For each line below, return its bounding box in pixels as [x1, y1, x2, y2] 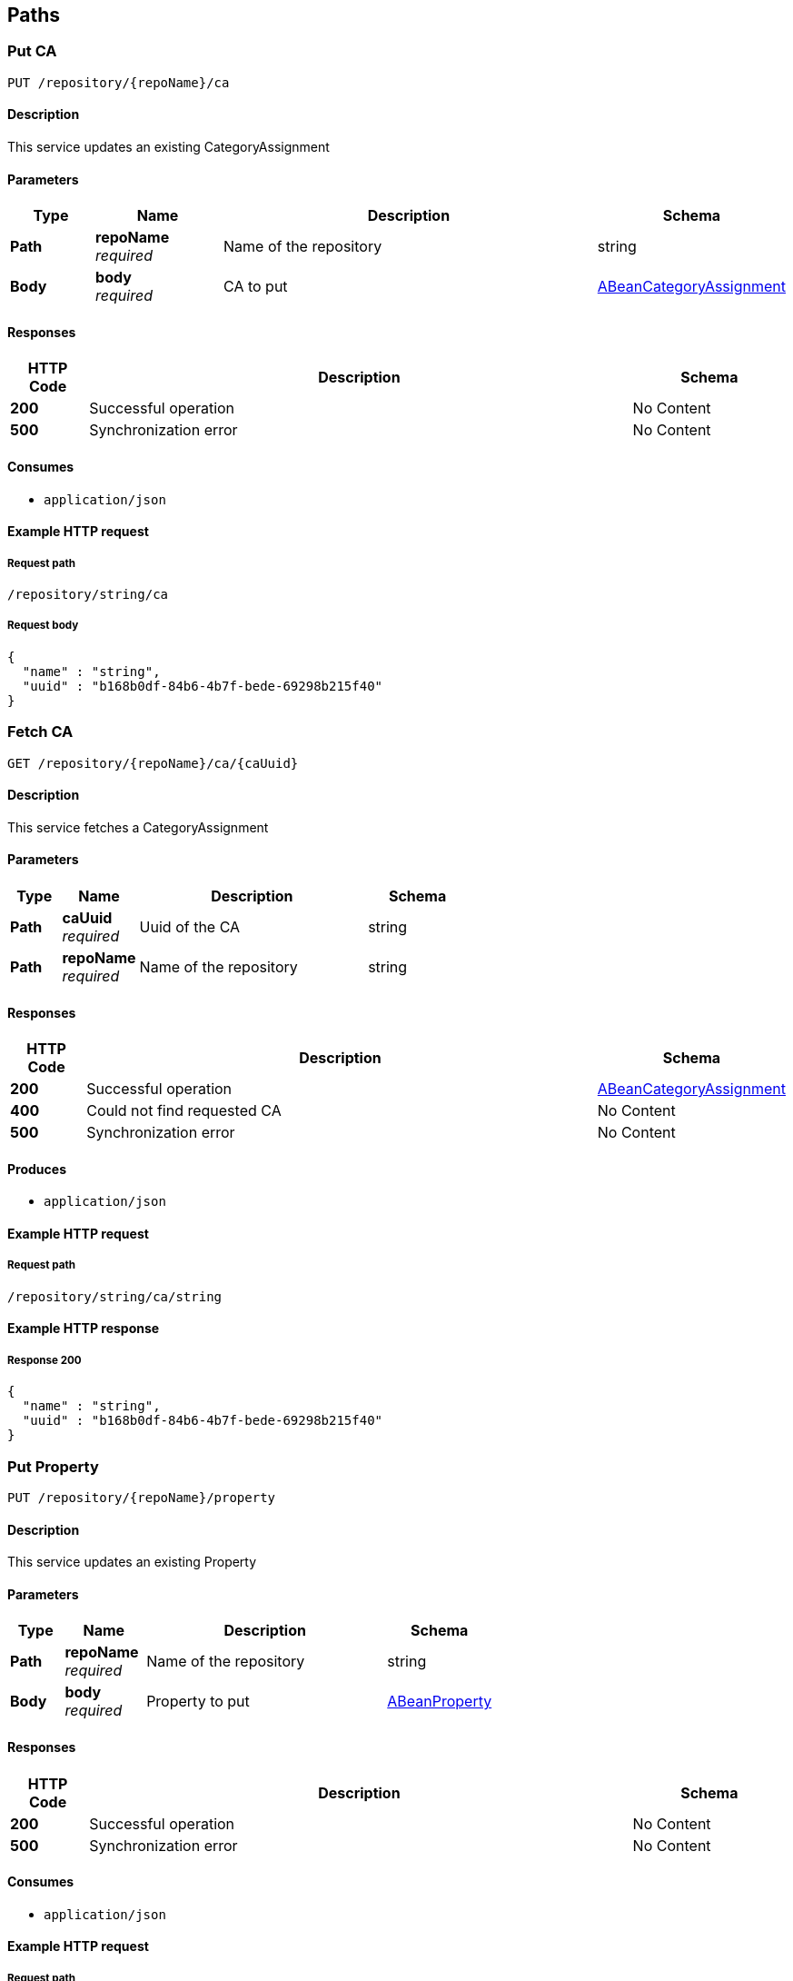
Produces [7, 1160, 66, 1177]
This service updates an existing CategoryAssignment [7, 139, 330, 155]
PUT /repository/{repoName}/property [7, 1490, 276, 1505]
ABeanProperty [387, 1692, 492, 1711]
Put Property [7, 1457, 99, 1476]
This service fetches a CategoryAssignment [7, 819, 269, 835]
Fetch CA [7, 722, 74, 742]
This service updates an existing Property [7, 1554, 257, 1570]
